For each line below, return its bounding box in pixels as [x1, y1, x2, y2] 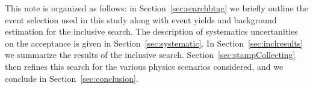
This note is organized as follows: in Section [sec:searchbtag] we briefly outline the [5, 2, 308, 14]
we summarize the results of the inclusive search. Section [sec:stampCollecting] [5, 48, 296, 61]
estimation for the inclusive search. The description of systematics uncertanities [5, 25, 298, 38]
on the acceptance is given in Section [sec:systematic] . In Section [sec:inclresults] [5, 36, 303, 49]
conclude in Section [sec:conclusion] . [5, 72, 138, 84]
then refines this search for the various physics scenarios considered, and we [5, 60, 284, 72]
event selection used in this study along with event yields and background [5, 13, 277, 26]
